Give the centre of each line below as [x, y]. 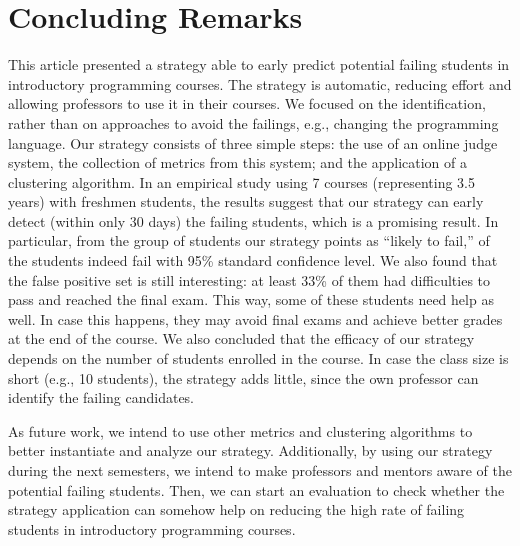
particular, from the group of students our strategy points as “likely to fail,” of [249, 240]
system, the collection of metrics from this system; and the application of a [238, 162]
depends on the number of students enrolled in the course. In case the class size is [258, 358]
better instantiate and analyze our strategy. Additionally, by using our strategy [250, 450]
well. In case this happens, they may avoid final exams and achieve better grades [255, 318]
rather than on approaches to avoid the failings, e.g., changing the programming [253, 122]
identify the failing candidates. [101, 397]
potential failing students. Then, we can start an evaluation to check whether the [256, 489]
